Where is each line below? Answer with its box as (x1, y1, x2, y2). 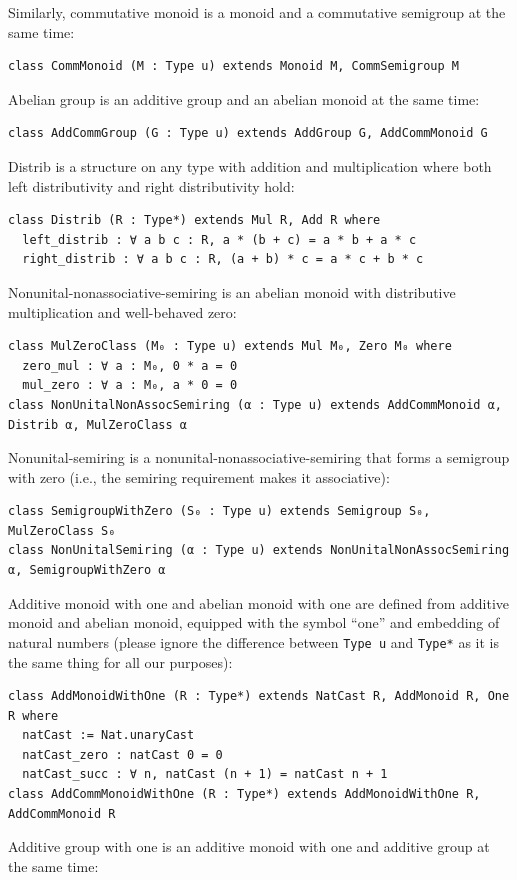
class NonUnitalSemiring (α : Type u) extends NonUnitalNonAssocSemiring (8, 543, 510, 558)
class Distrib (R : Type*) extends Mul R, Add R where (8, 213, 381, 228)
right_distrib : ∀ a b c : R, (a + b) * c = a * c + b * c (22, 252, 424, 267)
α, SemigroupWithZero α (8, 563, 166, 578)
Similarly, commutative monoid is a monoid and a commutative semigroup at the (8, 2, 506, 22)
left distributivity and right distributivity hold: (8, 175, 295, 196)
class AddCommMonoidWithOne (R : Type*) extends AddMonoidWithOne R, (8, 787, 481, 802)
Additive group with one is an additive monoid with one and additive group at (8, 836, 490, 857)
